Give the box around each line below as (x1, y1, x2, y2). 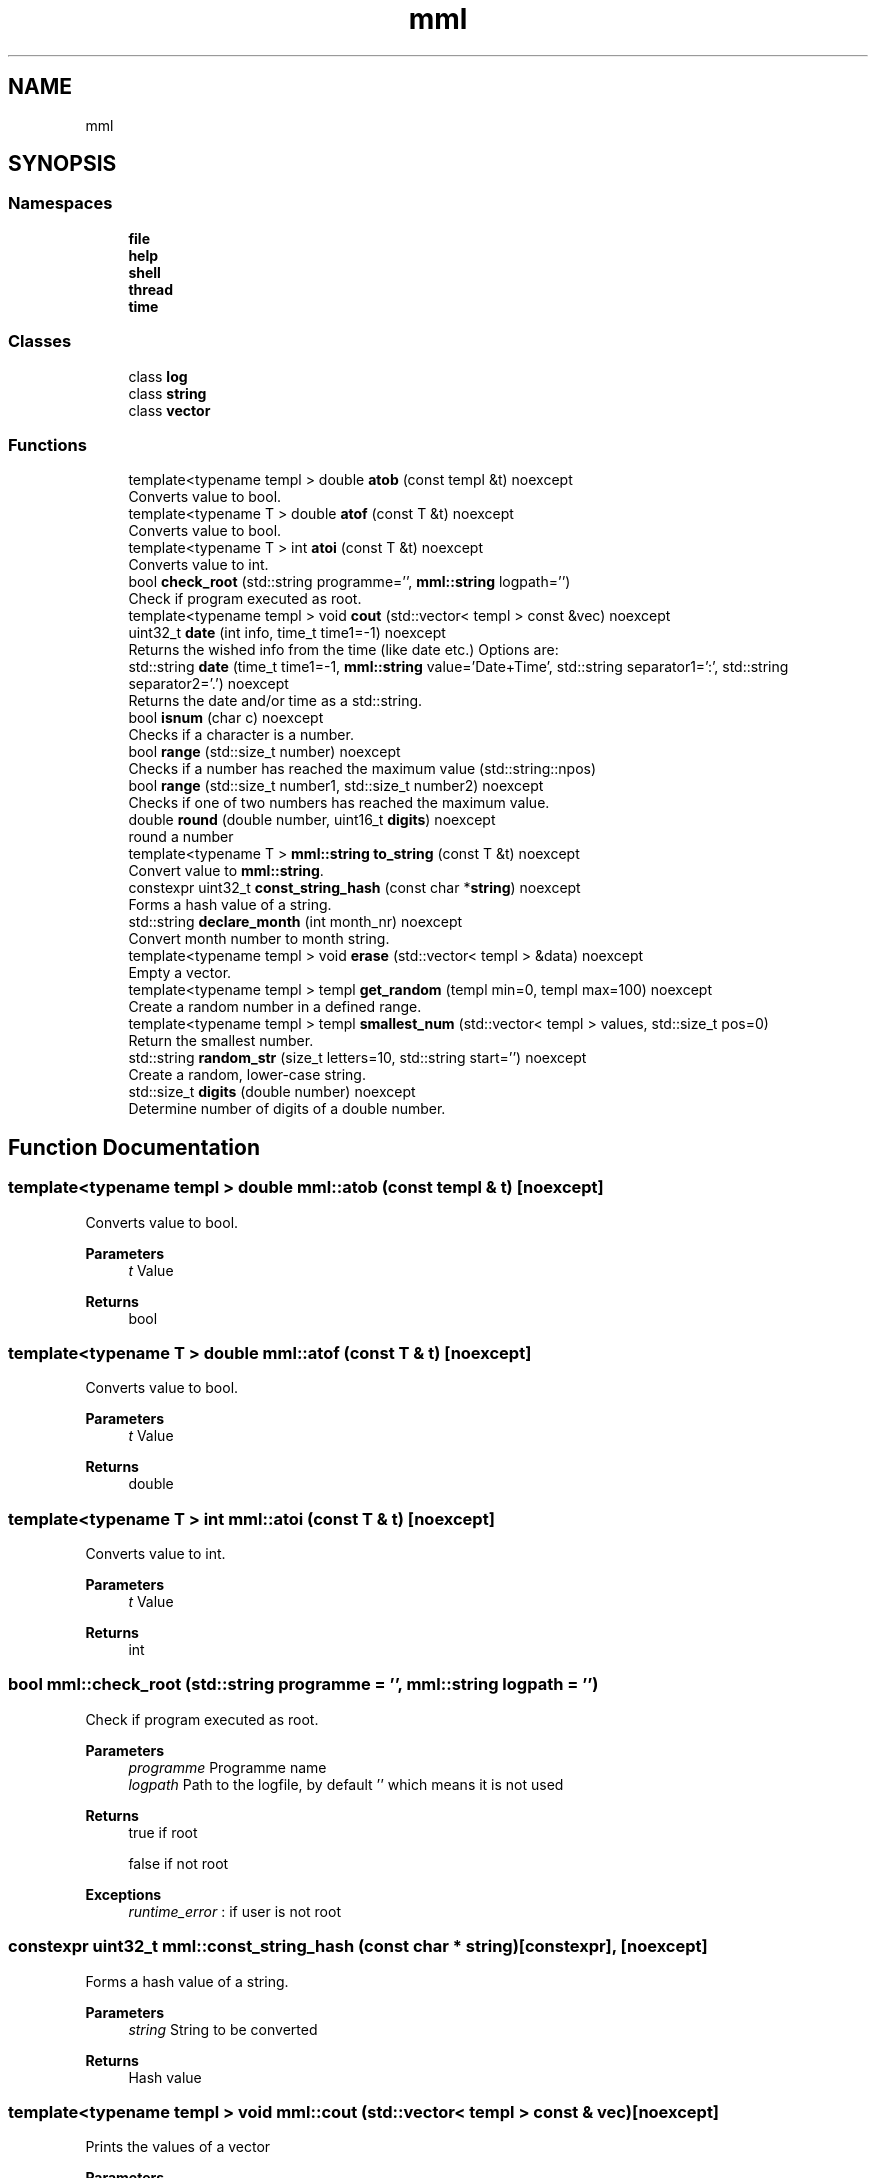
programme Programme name (128, 1758, 327, 1776)
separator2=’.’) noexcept (128, 675, 289, 693)
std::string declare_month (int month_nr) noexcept (128, 913, 463, 931)
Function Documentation (8, 1134, 260, 1160)
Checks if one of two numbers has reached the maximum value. (128, 794, 550, 812)
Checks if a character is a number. (128, 726, 354, 744)
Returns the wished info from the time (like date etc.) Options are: (128, 641, 559, 659)
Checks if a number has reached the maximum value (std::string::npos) (128, 760, 597, 778)
